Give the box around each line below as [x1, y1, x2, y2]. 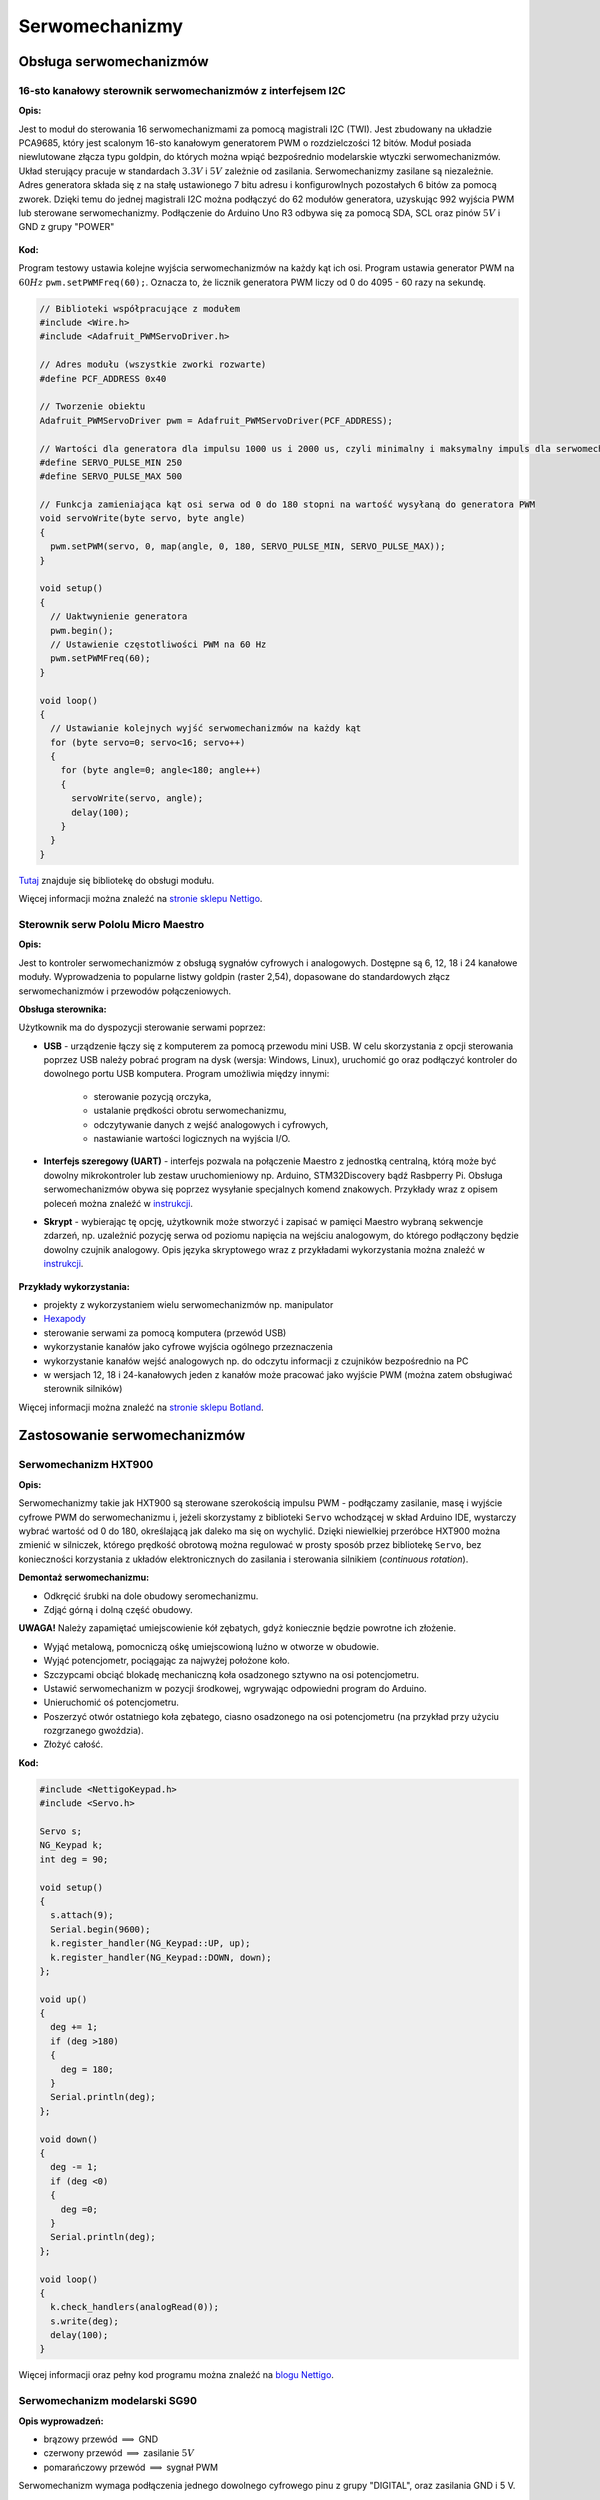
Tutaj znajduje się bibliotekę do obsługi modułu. [18, 874, 215, 886]
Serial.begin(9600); [50, 1923, 151, 1935]
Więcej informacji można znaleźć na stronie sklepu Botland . [18, 1401, 264, 1413]
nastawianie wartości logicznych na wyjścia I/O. [93, 1133, 291, 1145]
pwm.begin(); [50, 625, 114, 636]
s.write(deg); [50, 2315, 120, 2327]
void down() [39, 2133, 99, 2145]
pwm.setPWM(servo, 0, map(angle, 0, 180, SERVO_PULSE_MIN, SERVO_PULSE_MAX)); [50, 541, 446, 552]
